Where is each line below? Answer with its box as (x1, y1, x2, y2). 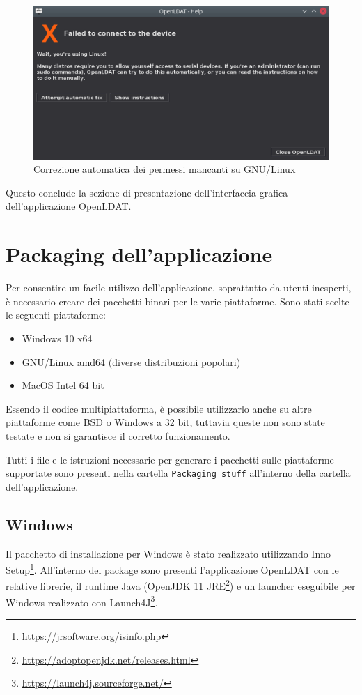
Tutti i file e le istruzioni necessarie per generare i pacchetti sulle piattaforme (6, 452, 334, 466)
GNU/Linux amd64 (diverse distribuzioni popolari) (22, 354, 241, 369)
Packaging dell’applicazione (6, 240, 273, 268)
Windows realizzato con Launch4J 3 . (6, 593, 158, 609)
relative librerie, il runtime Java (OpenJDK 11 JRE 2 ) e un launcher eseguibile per (6, 576, 356, 593)
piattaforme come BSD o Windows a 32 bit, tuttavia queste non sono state (6, 415, 325, 429)
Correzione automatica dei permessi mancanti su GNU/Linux (33, 162, 296, 176)
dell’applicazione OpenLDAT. (6, 199, 132, 213)
